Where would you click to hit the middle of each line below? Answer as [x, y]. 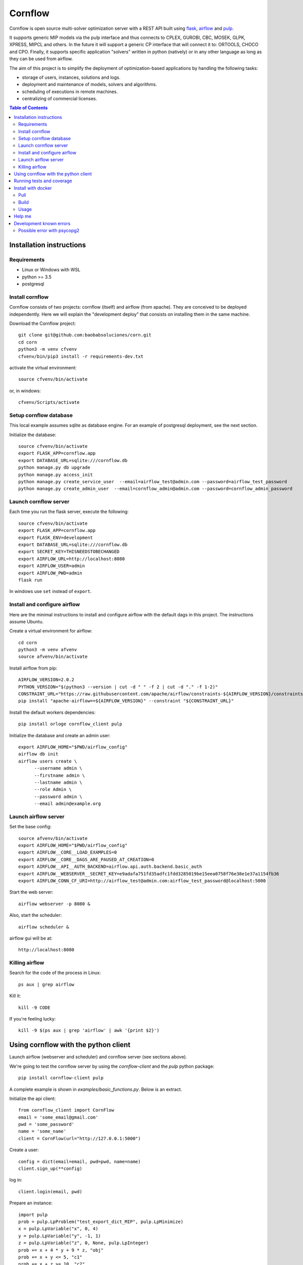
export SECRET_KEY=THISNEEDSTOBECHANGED [69, 552]
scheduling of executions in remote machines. [70, 92]
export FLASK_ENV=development [56, 537]
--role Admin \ [53, 790]
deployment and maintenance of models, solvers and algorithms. [89, 85]
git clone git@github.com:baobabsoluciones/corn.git [85, 335]
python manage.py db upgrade [54, 468]
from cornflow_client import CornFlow [66, 1110]
